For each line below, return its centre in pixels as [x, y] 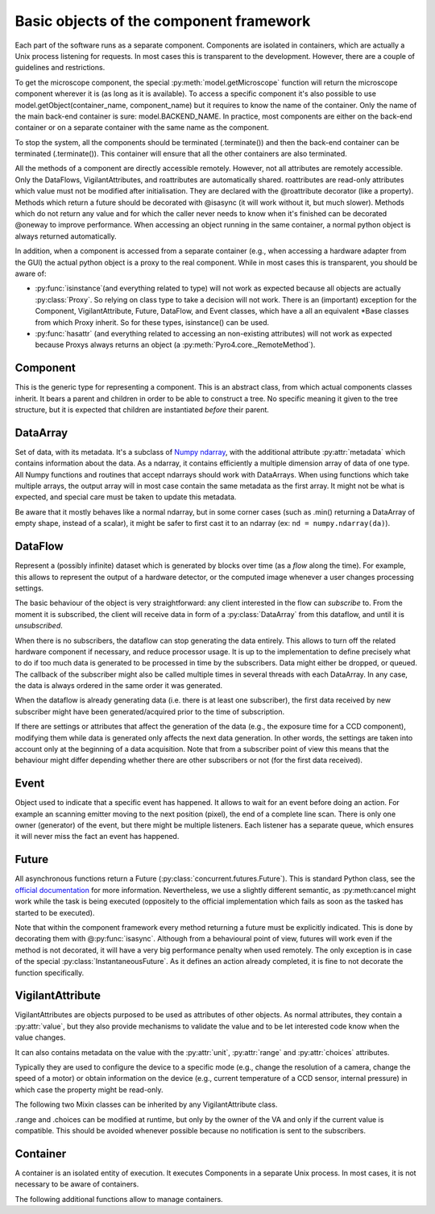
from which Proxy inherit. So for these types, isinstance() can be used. [152, 322]
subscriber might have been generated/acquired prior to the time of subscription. [150, 711]
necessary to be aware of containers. [77, 1184]
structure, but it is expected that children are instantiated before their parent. [142, 410]
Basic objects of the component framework [163, 21]
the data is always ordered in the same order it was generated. [119, 686]
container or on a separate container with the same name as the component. [142, 127]
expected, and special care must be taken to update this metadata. [126, 497]
